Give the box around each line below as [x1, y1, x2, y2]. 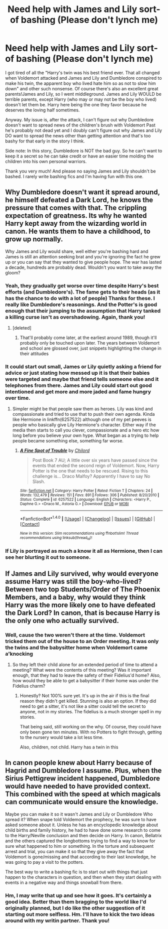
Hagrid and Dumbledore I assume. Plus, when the [5, 766, 162, 775]
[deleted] [12, 325, 31, 331]
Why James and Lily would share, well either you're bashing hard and [5, 248, 148, 254]
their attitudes [19, 351, 49, 357]
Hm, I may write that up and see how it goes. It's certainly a [5, 892, 151, 899]
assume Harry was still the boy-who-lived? [5, 577, 142, 585]
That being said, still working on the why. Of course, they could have [19, 723, 161, 729]
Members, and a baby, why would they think [5, 593, 146, 601]
